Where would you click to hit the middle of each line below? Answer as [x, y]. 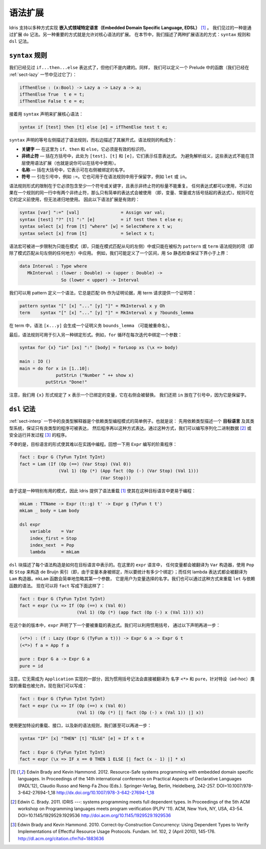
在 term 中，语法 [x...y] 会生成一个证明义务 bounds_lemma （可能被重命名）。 [91, 326]
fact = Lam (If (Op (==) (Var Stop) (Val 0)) [75, 464]
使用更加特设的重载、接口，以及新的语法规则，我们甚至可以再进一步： [80, 725]
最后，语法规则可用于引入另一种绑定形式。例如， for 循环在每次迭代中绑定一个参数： [96, 334]
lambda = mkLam [55, 552]
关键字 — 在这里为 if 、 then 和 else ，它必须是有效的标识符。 [85, 149]
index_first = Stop [53, 538]
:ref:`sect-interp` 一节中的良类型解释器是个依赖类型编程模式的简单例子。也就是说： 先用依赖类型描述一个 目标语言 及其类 [132, 421]
